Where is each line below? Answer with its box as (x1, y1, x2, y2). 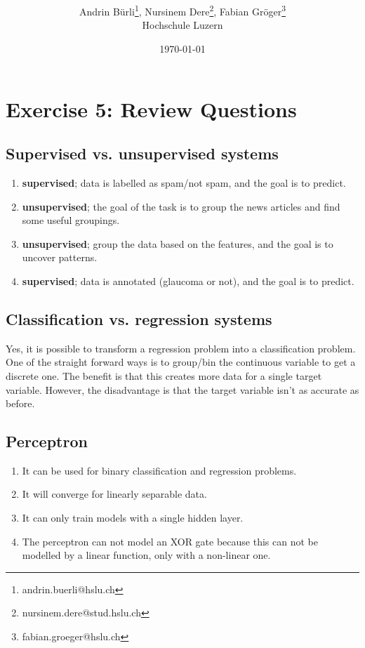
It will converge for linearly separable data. (22, 487, 207, 501)
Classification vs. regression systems (6, 308, 272, 329)
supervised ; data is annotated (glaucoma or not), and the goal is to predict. (22, 273, 354, 288)
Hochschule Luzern (142, 18, 223, 32)
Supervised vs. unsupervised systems (6, 143, 279, 164)
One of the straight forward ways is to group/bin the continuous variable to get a (6, 355, 356, 369)
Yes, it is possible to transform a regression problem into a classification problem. (6, 340, 356, 355)
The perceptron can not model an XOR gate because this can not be (22, 534, 318, 548)
